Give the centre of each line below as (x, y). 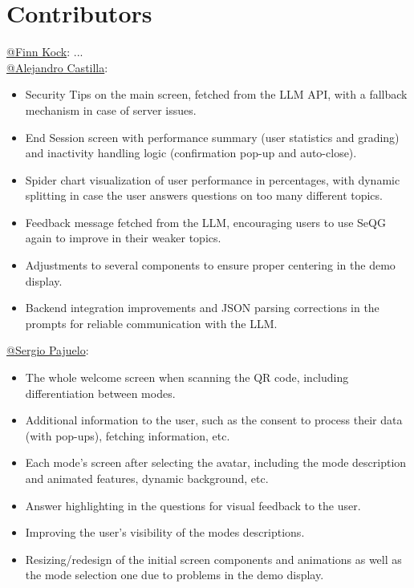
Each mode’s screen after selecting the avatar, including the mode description (216, 462)
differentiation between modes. (100, 393)
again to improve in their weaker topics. (123, 238)
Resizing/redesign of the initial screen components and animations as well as (213, 559)
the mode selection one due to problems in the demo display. (175, 575)
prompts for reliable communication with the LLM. (151, 323)
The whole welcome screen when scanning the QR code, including (187, 377)
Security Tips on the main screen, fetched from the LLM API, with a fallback (216, 94)
